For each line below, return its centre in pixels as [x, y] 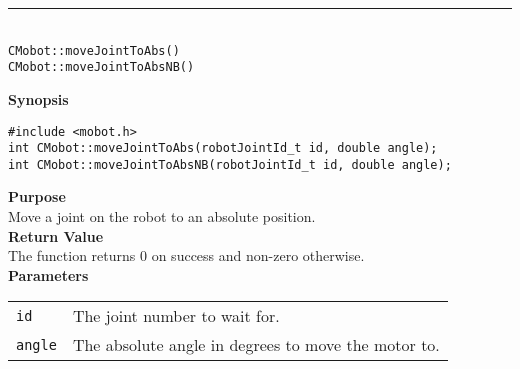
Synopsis [38, 98]
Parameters [48, 274]
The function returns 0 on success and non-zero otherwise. [186, 255]
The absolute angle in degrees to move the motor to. [256, 345]
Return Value [56, 235]
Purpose [37, 196]
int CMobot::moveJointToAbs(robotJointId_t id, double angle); [223, 148]
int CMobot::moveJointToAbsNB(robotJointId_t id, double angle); [230, 164]
